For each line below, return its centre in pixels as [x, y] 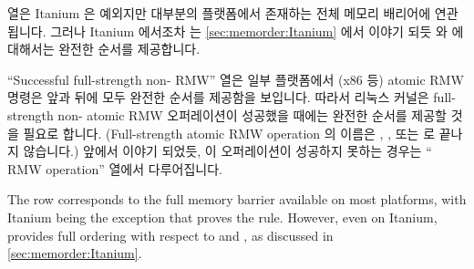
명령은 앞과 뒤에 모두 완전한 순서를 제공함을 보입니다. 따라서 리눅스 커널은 [218, 97]
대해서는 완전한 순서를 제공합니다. [104, 49]
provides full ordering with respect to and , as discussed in [170, 235]
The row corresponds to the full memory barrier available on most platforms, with [237, 199]
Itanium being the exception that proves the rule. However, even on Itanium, [222, 217]
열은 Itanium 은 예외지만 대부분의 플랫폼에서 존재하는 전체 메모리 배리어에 [219, 13]
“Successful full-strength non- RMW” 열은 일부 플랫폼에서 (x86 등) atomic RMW [236, 79]
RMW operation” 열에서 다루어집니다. [115, 168]
